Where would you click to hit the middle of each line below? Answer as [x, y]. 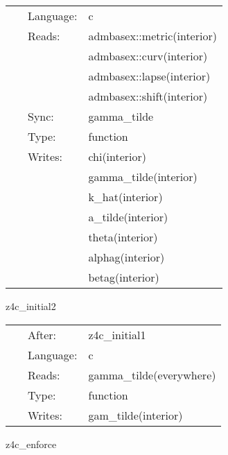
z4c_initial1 [117, 334]
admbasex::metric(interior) [152, 36]
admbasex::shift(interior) [148, 96]
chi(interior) [117, 156]
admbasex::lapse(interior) [149, 76]
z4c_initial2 [31, 306]
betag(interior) [124, 277]
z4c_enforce [31, 444]
